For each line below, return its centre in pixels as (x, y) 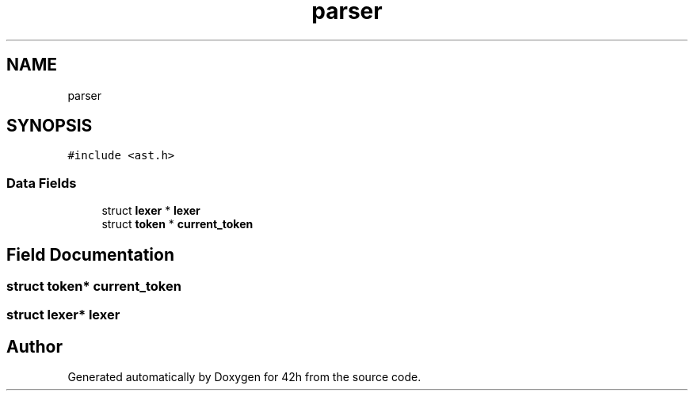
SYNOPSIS (50, 126)
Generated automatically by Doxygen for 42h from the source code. (244, 377)
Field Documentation (90, 254)
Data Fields (42, 183)
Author (34, 346)
